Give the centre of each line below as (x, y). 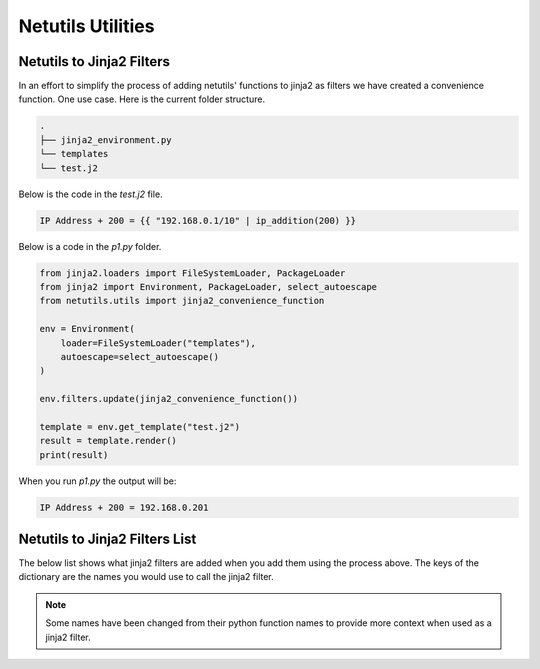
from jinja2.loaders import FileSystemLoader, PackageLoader (192, 273)
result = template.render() (108, 441)
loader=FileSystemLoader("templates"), (158, 343)
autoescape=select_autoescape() (140, 356)
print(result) (74, 454)
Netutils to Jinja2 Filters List (107, 539)
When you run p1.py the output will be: (97, 481)
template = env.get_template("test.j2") (139, 426)
